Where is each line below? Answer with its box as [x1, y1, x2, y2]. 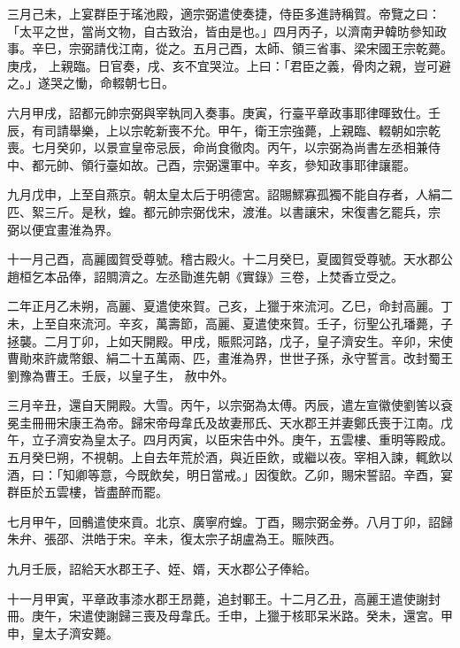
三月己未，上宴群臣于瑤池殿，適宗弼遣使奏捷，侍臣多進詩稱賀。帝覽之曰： [7, 4, 441, 22]
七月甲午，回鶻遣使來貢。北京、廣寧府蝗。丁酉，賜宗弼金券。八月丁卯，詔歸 [7, 512, 453, 530]
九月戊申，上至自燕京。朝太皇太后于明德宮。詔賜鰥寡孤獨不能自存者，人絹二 [7, 185, 453, 204]
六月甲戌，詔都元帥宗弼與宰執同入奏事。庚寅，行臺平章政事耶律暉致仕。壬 [7, 103, 441, 121]
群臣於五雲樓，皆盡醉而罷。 [7, 482, 168, 501]
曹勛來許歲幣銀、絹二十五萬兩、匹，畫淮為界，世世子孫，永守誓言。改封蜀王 [7, 349, 453, 367]
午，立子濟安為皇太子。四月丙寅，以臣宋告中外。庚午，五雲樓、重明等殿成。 [7, 430, 453, 449]
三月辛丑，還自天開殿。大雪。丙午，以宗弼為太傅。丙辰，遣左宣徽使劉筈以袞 [7, 396, 453, 414]
